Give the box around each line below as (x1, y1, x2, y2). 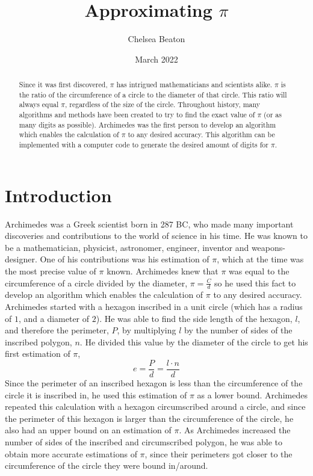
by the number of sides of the (184, 324, 293, 336)
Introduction (5, 182, 112, 207)
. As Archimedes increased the (179, 424, 291, 436)
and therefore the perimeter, (5, 324, 109, 336)
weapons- (251, 241, 285, 253)
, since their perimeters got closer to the (144, 447, 293, 460)
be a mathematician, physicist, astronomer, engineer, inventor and (5, 241, 249, 253)
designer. (5, 253, 37, 265)
